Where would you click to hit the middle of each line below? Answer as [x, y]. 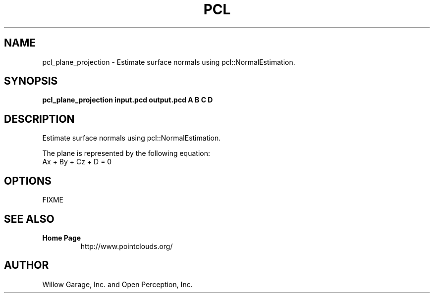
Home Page [62, 238]
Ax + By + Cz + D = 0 [77, 162]
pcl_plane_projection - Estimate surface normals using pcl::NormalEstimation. [169, 62]
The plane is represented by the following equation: [126, 153]
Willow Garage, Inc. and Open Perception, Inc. [117, 284]
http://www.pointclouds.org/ [127, 246]
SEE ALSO [29, 219]
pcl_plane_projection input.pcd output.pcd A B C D [128, 100]
